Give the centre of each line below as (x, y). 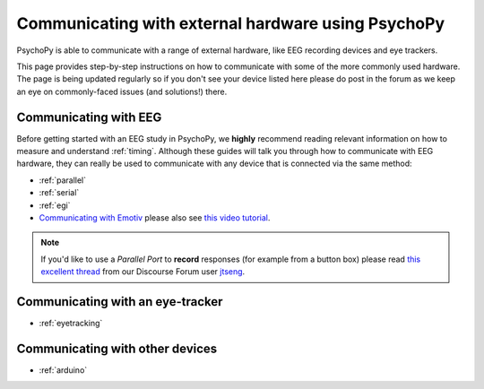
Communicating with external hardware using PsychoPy (231, 23)
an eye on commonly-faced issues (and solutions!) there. (122, 91)
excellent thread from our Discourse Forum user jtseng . (143, 272)
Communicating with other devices (117, 348)
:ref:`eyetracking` (71, 324)
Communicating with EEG (89, 117)
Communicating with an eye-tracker (120, 302)
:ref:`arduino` (63, 370)
